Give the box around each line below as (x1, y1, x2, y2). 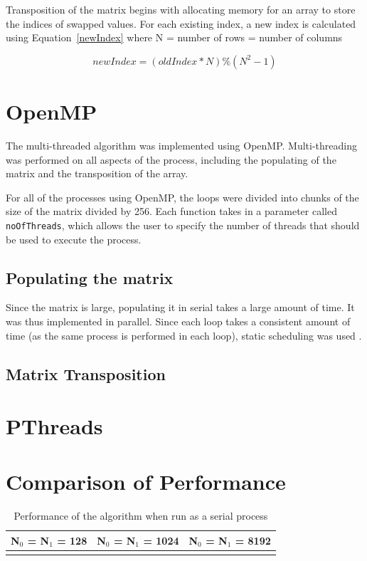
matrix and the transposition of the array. (6, 166, 188, 181)
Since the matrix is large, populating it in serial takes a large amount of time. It (6, 300, 355, 315)
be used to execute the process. (6, 231, 142, 246)
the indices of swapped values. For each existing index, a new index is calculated (6, 16, 356, 31)
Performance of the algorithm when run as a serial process (14, 508, 268, 523)
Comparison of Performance (6, 467, 286, 496)
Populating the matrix (6, 266, 174, 288)
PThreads (6, 411, 103, 441)
